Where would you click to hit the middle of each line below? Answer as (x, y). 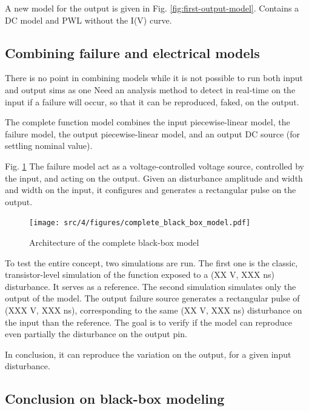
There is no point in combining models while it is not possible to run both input (154, 78)
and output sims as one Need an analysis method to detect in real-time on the (150, 89)
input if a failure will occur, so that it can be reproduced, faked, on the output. (152, 101)
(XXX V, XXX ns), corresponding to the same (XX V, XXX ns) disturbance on (154, 310)
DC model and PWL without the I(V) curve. (88, 20)
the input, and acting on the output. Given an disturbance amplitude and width (154, 178)
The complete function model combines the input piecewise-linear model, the (148, 122)
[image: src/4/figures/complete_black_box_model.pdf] (140, 223)
